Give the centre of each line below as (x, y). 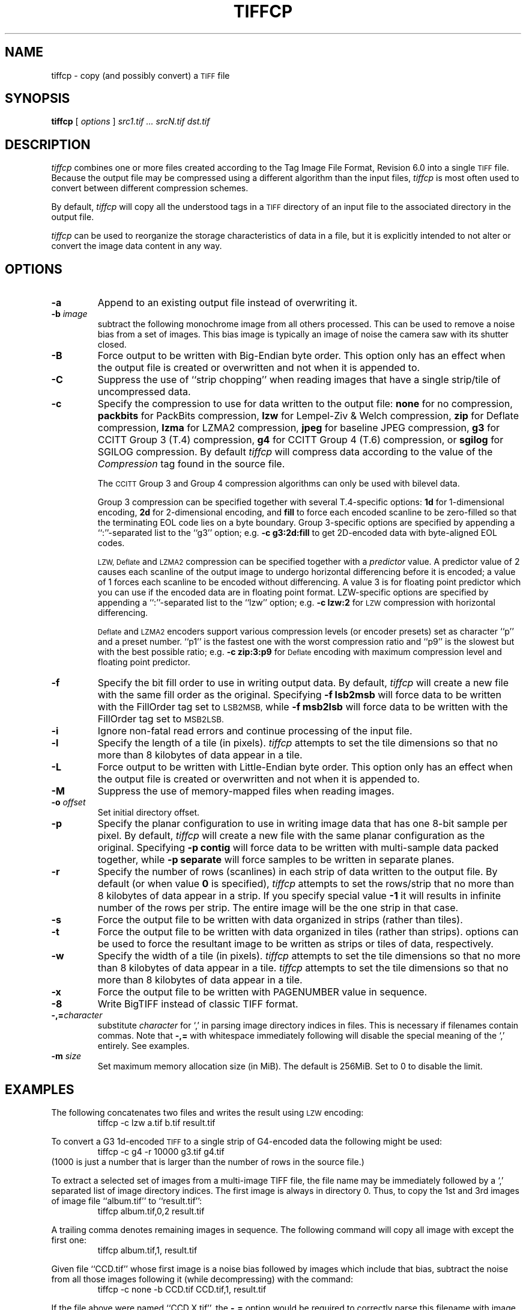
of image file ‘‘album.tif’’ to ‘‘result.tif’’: (127, 1201)
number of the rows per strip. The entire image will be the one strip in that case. (278, 908)
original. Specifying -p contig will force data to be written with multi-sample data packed (298, 848)
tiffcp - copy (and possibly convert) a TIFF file (141, 75)
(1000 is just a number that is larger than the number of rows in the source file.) (208, 1161)
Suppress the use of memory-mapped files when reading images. (246, 791)
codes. (111, 543)
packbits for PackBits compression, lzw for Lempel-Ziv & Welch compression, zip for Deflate (308, 416)
